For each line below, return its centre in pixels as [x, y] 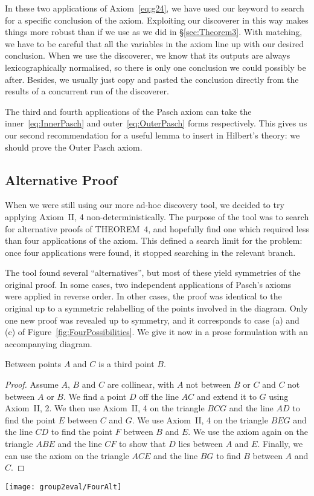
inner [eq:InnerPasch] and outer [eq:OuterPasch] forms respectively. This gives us [156, 123]
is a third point [126, 364]
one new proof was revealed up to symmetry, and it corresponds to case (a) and [152, 320]
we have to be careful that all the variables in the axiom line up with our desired [154, 43]
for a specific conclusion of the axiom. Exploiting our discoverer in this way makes [157, 20]
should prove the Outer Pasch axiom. [74, 147]
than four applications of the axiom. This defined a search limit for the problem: [154, 240]
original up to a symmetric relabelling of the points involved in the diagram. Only [156, 308]
